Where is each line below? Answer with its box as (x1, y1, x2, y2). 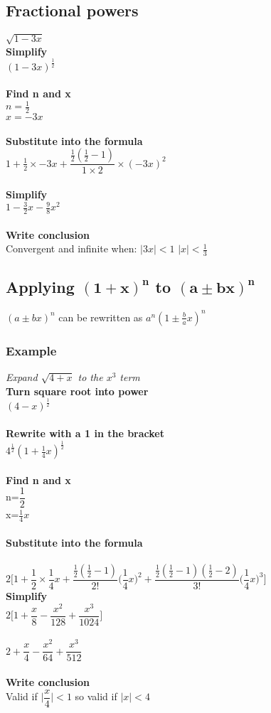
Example (6, 341, 57, 359)
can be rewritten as (58, 309, 143, 324)
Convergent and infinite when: (6, 241, 137, 256)
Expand (6, 369, 38, 384)
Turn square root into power (6, 383, 149, 398)
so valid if (75, 689, 117, 704)
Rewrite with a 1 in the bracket (6, 426, 164, 441)
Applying (6, 276, 75, 298)
